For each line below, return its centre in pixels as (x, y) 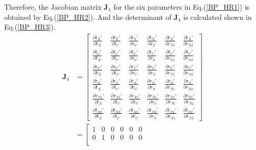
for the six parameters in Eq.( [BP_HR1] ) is (182, 7)
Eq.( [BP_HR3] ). (30, 27)
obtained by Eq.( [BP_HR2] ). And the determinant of (88, 17)
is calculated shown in (217, 17)
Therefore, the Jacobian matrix (53, 7)
